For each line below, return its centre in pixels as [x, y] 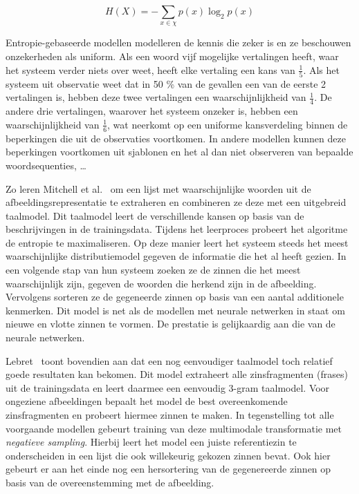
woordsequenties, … [46, 165]
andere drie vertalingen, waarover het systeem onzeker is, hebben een [152, 111]
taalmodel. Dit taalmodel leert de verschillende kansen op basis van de [155, 215]
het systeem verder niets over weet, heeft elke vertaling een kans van [150, 69]
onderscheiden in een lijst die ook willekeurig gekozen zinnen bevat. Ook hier [168, 455]
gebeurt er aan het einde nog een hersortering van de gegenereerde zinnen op [168, 469]
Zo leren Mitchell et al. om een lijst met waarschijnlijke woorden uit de [158, 188]
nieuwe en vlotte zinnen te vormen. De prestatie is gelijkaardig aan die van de [171, 324]
